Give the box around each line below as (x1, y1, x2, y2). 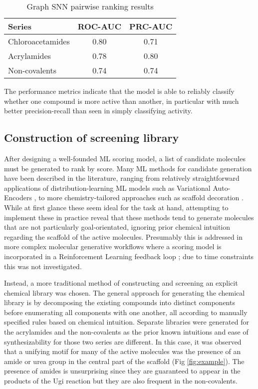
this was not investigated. (4, 261, 82, 271)
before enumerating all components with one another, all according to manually (4, 307, 248, 317)
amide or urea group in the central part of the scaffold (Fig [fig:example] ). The (4, 356, 245, 366)
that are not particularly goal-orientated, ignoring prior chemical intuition (4, 222, 231, 232)
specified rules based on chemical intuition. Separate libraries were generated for (4, 317, 249, 327)
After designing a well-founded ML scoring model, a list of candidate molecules (4, 153, 246, 163)
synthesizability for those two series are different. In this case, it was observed (4, 336, 242, 347)
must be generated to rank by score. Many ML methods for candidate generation (4, 163, 252, 173)
